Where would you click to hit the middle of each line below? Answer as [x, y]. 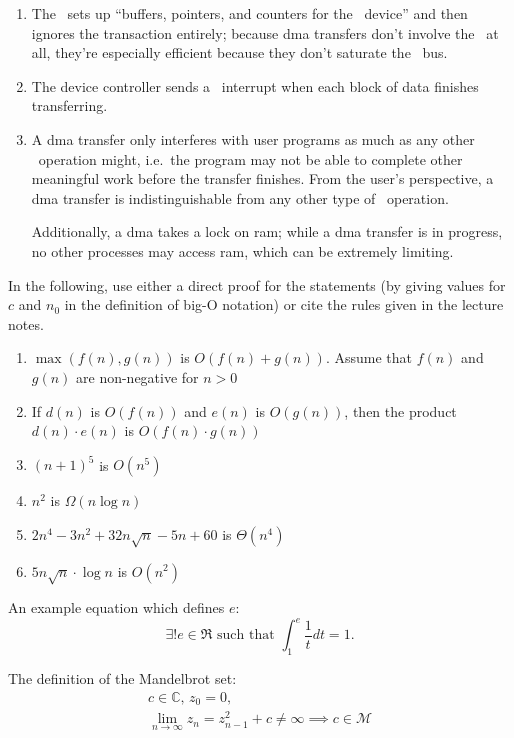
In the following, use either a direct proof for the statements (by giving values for [257, 284]
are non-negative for [137, 376]
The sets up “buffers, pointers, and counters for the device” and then [249, 13]
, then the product [400, 410]
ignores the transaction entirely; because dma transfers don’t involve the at [265, 32]
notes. [26, 323]
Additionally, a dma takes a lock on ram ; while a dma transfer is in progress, [267, 231]
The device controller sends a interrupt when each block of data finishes [255, 85]
